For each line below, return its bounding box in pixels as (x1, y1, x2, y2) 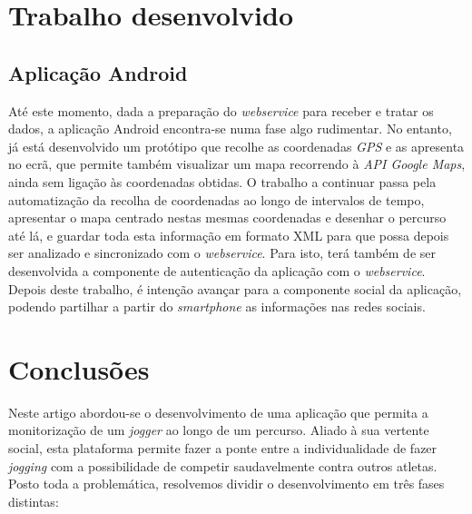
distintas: (8, 491, 59, 510)
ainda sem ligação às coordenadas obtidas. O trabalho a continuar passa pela (8, 172, 437, 191)
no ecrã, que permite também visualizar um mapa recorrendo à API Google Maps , (8, 154, 466, 173)
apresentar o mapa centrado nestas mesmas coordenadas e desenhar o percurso (8, 208, 447, 227)
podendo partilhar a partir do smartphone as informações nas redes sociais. (8, 297, 426, 316)
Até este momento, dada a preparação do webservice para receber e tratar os (8, 101, 434, 120)
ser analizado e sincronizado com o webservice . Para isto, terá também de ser (8, 243, 436, 262)
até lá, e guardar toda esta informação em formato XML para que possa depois (8, 225, 449, 244)
